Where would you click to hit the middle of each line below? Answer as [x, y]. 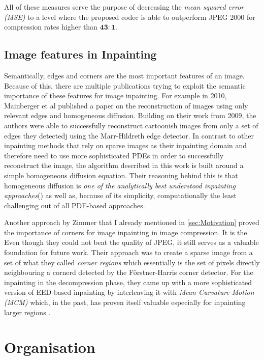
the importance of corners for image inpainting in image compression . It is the [126, 232]
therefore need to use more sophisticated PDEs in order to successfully [114, 155]
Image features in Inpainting [80, 54]
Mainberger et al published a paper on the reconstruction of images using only [126, 105]
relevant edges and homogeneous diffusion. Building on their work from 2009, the [130, 115]
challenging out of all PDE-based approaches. [75, 205]
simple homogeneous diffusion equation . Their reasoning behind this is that [121, 175]
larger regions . [27, 312]
